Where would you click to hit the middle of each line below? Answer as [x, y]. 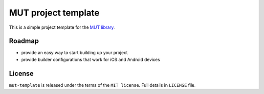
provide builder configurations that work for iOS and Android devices [91, 59]
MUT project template [54, 13]
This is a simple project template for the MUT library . [62, 27]
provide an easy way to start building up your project [75, 53]
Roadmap [24, 41]
